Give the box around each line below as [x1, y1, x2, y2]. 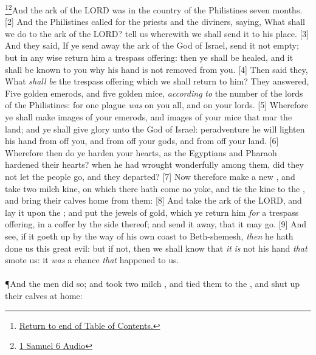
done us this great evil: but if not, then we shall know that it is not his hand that [5, 241, 307, 254]
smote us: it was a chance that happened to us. [5, 253, 179, 266]
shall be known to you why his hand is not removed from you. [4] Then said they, [5, 63, 308, 75]
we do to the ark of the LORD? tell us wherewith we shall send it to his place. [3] [5, 27, 309, 40]
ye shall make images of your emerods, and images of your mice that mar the [5, 111, 292, 123]
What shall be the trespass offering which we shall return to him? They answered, [5, 75, 309, 88]
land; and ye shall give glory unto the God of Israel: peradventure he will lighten [5, 122, 305, 135]
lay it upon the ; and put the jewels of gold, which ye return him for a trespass [5, 205, 299, 218]
